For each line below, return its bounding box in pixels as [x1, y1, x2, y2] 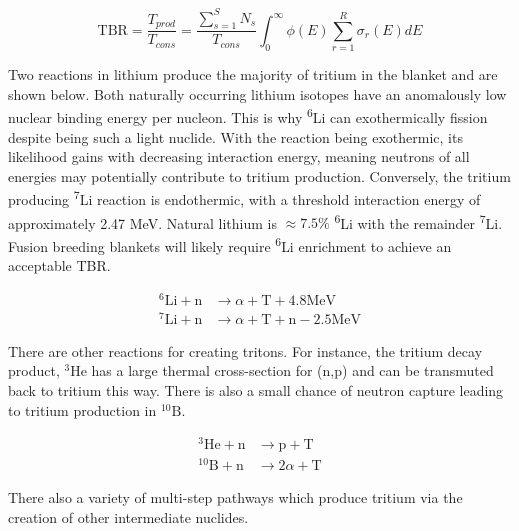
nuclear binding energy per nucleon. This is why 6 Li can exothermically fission [8, 104, 488, 127]
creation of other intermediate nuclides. [8, 507, 249, 528]
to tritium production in [8, 399, 157, 420]
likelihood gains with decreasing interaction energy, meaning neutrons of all [8, 146, 470, 167]
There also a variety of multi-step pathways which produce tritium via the [8, 487, 463, 508]
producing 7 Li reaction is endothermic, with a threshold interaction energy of [8, 186, 481, 209]
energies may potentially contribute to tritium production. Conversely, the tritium [8, 165, 511, 186]
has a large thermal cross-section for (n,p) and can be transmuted [91, 360, 494, 381]
